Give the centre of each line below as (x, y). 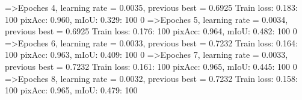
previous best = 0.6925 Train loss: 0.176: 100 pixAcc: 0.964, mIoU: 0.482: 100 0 (151, 31)
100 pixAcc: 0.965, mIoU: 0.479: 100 (71, 90)
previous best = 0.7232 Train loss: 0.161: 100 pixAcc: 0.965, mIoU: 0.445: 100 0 (151, 66)
